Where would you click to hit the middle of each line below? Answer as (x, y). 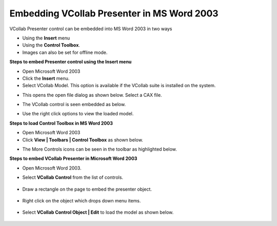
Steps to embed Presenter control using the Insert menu (71, 62)
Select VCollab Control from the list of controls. (73, 177)
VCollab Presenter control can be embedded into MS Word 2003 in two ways (91, 29)
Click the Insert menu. (46, 78)
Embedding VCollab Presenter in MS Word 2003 (114, 13)
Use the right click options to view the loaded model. (78, 114)
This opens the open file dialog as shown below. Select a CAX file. (92, 95)
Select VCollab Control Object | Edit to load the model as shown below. (98, 212)
